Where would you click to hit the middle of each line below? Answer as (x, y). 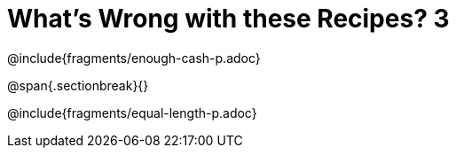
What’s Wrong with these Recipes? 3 (228, 19)
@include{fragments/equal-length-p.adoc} (132, 112)
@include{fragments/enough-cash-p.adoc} (134, 58)
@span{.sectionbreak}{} (78, 85)
